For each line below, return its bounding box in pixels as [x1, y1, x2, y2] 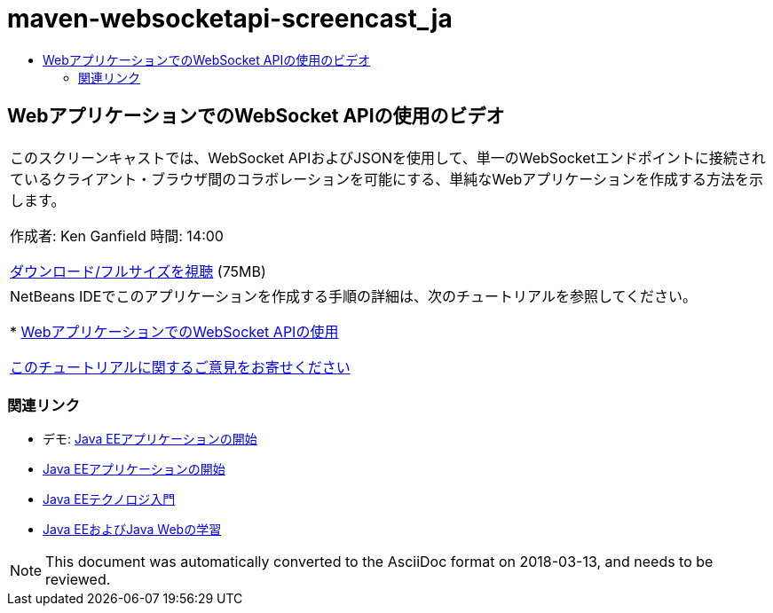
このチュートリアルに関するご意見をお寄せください [10, 358, 351, 376]
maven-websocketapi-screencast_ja [7, 4, 453, 34]
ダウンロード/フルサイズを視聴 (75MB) [10, 262, 266, 280]
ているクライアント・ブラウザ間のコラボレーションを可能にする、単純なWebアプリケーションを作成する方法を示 [10, 169, 763, 188]
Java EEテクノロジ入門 [43, 491, 176, 507]
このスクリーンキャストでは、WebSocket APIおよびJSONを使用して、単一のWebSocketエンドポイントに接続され [10, 148, 766, 167]
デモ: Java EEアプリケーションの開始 [43, 431, 257, 447]
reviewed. [45, 570, 111, 589]
